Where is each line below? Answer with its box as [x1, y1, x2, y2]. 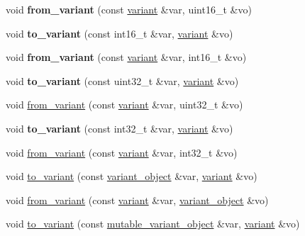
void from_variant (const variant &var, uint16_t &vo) [6, 2, 252, 16]
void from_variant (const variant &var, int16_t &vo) [6, 50, 247, 64]
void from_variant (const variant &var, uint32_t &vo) [6, 97, 243, 112]
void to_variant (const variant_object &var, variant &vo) [6, 169, 257, 184]
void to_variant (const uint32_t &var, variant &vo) [6, 73, 239, 88]
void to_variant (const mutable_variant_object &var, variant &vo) [6, 216, 300, 231]
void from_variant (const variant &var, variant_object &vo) [6, 192, 269, 207]
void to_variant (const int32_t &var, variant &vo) [6, 120, 233, 135]
